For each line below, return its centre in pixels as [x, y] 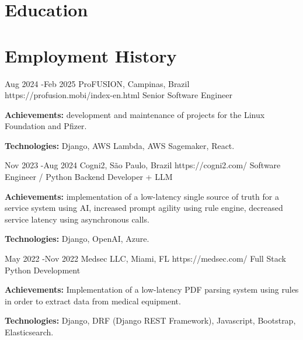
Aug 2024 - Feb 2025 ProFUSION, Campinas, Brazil [97, 83]
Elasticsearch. [29, 332]
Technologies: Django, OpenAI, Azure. [77, 239]
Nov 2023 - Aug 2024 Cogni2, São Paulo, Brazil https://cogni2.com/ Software [143, 165]
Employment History [91, 55]
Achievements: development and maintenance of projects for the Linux [135, 114]
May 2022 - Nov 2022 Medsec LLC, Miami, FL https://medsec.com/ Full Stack [145, 259]
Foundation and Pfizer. [46, 126]
